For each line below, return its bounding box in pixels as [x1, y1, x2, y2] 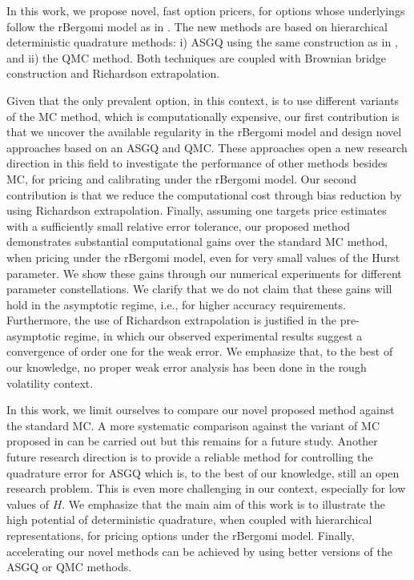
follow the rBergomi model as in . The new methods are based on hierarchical [6, 18, 388, 34]
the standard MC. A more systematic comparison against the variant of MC [6, 417, 380, 433]
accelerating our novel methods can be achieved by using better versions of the [6, 542, 392, 559]
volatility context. [6, 374, 94, 391]
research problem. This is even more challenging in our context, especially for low [6, 480, 406, 497]
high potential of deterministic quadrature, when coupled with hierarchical [6, 511, 372, 528]
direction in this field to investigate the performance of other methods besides [6, 155, 388, 171]
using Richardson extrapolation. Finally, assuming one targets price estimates [6, 202, 387, 219]
